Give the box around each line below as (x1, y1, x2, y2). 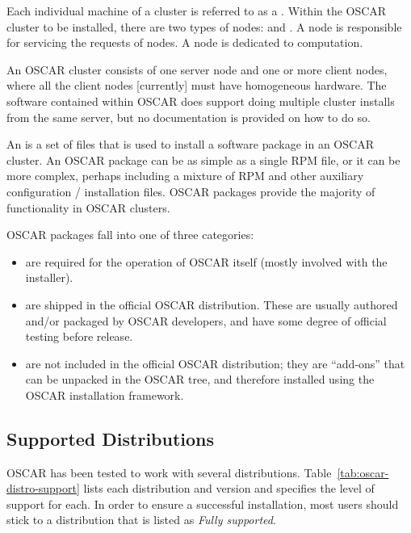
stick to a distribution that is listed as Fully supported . (6, 511, 276, 528)
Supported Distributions (6, 426, 215, 451)
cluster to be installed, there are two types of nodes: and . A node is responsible (6, 18, 402, 35)
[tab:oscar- (337, 464, 389, 481)
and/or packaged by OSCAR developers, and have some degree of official (25, 312, 387, 329)
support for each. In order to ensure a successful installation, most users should (6, 495, 399, 512)
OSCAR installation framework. (25, 386, 184, 403)
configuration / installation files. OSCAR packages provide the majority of (6, 183, 375, 199)
